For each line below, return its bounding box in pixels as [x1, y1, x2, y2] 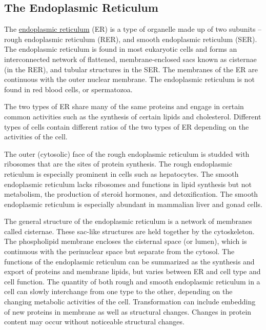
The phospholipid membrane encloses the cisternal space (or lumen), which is [4, 236, 247, 246]
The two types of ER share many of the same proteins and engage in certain [4, 101, 244, 112]
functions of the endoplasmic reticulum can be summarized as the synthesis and [4, 256, 255, 266]
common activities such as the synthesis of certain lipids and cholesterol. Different [4, 111, 261, 121]
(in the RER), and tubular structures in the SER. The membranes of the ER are [4, 64, 258, 74]
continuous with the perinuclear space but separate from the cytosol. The [4, 246, 235, 257]
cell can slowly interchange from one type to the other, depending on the [4, 286, 233, 297]
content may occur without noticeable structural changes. [4, 316, 185, 327]
